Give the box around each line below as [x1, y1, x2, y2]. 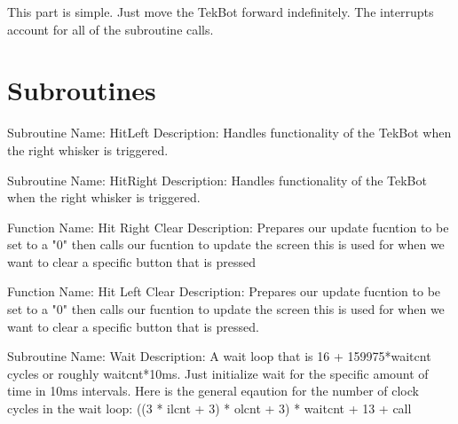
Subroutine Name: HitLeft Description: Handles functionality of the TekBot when [7, 123, 452, 142]
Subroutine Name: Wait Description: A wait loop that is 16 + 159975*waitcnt [7, 347, 431, 365]
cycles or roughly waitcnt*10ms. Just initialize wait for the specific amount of [7, 364, 429, 382]
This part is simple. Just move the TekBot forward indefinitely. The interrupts [7, 3, 434, 20]
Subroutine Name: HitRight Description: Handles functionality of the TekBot [7, 170, 427, 189]
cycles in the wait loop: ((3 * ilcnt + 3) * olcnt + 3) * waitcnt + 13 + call [7, 399, 412, 418]
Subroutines [7, 72, 156, 108]
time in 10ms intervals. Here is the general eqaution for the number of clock [7, 381, 419, 400]
